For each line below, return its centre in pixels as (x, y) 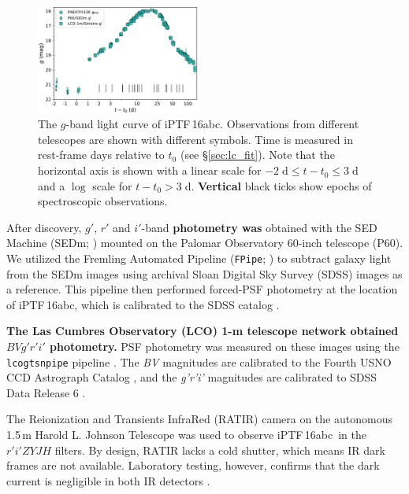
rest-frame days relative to (101, 155)
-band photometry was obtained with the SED (259, 227)
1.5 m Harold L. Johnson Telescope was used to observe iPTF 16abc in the (186, 435)
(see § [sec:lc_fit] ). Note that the (257, 155)
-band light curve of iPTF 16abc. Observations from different (212, 124)
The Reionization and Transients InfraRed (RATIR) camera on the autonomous (199, 419)
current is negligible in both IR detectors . (108, 480)
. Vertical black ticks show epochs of (281, 185)
